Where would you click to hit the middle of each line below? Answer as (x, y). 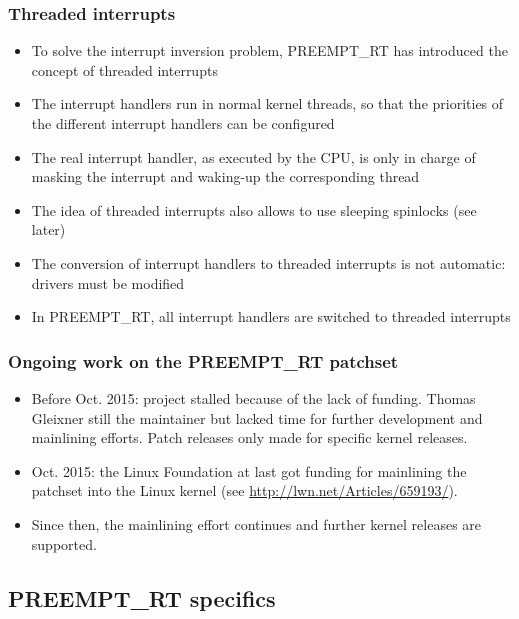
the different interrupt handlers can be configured (183, 123)
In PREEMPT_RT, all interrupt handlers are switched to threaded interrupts (271, 316)
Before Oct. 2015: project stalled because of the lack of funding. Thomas (253, 397)
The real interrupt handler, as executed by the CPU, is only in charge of (253, 156)
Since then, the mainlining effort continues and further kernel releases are (256, 523)
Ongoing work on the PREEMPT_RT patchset (203, 360)
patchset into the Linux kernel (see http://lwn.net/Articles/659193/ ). (244, 490)
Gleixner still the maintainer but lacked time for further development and (257, 417)
